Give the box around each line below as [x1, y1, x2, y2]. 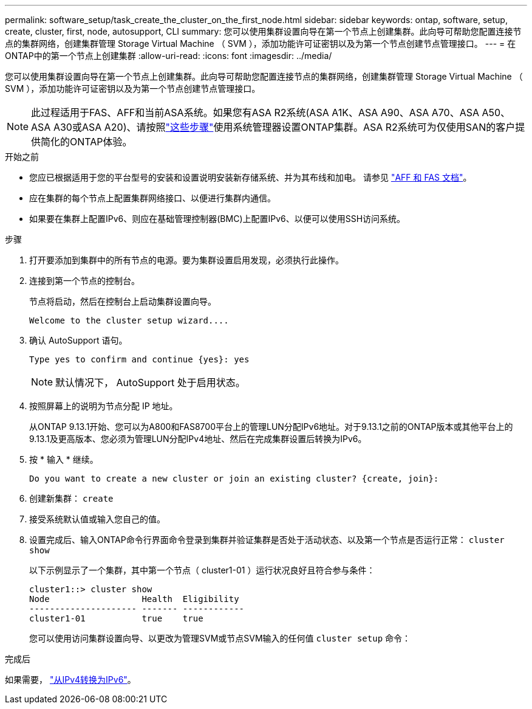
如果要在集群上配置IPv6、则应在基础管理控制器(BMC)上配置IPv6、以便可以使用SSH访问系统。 [29, 213, 406, 224]
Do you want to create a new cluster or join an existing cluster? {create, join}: [29, 474, 439, 483]
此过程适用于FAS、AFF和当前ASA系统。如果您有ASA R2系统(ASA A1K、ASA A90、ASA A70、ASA [31, 106, 479, 119]
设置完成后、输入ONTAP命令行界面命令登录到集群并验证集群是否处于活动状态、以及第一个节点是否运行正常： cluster [29, 534, 505, 545]
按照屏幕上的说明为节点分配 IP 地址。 [29, 401, 178, 411]
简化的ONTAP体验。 [41, 136, 132, 148]
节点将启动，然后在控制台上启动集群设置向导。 [29, 296, 216, 306]
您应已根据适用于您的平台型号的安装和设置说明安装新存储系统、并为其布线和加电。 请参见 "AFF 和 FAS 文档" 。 [29, 172, 472, 182]
